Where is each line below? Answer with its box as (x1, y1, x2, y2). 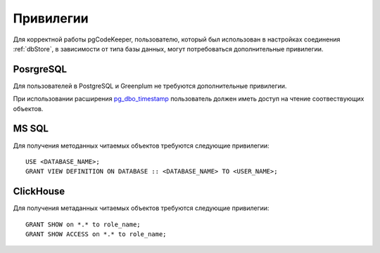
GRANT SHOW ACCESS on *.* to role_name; (25, 231, 167, 238)
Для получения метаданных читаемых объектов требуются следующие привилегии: (13, 204, 270, 212)
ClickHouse (13, 186, 65, 197)
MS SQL (13, 123, 49, 135)
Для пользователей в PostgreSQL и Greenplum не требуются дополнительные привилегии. (13, 82, 287, 90)
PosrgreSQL (13, 63, 67, 75)
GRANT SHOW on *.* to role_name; (25, 220, 141, 228)
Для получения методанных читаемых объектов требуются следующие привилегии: (13, 141, 270, 150)
